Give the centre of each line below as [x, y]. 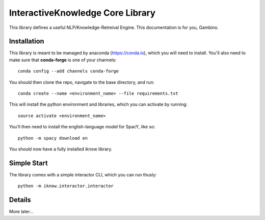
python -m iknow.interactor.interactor [66, 186]
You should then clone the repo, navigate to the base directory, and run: [82, 82]
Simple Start [28, 163]
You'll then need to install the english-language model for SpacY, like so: [82, 127]
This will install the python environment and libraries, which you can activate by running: [98, 104]
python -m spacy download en [53, 138]
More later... [21, 212]
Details [20, 200]
